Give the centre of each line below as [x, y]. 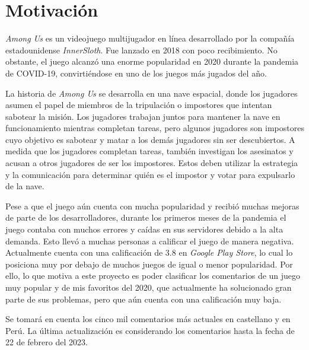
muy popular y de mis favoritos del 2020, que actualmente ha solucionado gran [149, 287]
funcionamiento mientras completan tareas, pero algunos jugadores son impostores [155, 128]
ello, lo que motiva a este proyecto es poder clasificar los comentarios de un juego [153, 276]
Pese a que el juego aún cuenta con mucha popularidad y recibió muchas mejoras [152, 206]
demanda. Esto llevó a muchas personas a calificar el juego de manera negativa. [150, 241]
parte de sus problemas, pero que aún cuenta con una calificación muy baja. [144, 299]
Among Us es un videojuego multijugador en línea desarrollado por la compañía [150, 38]
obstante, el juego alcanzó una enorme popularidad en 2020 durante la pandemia [152, 61]
